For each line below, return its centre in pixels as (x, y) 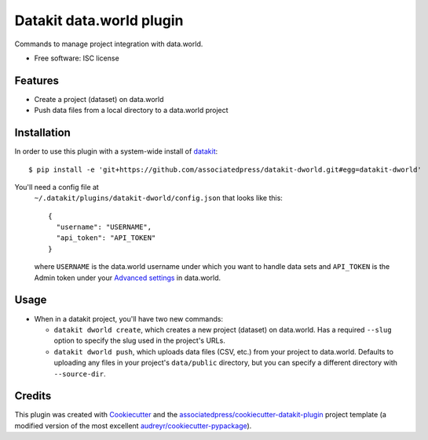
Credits (33, 396)
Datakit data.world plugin (99, 20)
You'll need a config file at (57, 187)
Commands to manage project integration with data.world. (109, 44)
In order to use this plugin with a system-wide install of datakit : (116, 151)
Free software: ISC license (77, 58)
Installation (42, 133)
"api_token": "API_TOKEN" (106, 238)
